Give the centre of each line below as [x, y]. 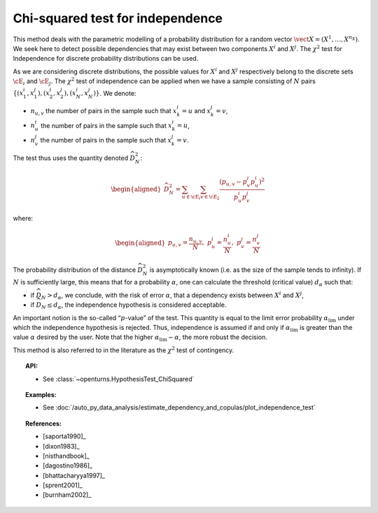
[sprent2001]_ [63, 485]
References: [44, 424]
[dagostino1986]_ [68, 465]
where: [23, 218]
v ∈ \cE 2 [210, 197]
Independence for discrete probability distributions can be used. [106, 59]
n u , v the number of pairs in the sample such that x [104, 111]
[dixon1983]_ [61, 446]
